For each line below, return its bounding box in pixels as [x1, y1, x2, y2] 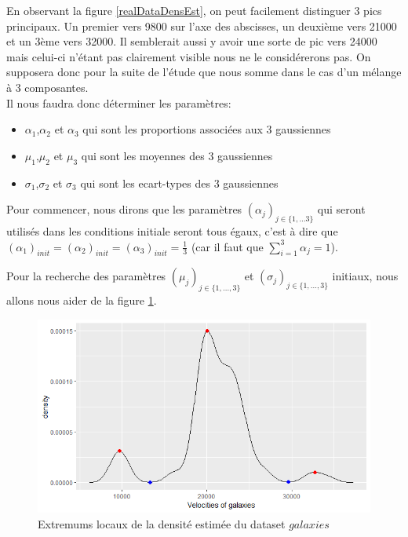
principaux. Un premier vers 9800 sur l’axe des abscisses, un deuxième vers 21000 [6, 17, 397, 34]
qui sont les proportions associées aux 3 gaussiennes [82, 121, 331, 137]
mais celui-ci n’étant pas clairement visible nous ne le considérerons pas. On [6, 48, 371, 64]
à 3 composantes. [6, 79, 89, 95]
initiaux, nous [332, 268, 399, 284]
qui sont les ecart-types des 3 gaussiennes [80, 174, 279, 191]
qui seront [317, 201, 366, 217]
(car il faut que [191, 238, 264, 254]
